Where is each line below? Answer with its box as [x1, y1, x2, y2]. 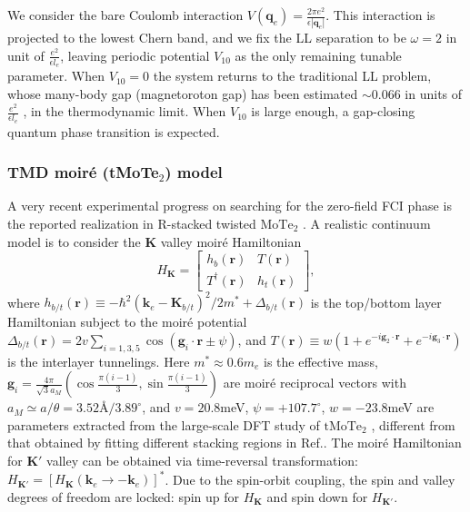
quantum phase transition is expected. [7, 122, 220, 141]
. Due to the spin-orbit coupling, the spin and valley [165, 469, 455, 488]
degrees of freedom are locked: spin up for [7, 487, 240, 506]
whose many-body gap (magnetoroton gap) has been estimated [7, 84, 358, 103]
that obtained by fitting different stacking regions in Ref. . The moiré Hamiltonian [7, 433, 462, 452]
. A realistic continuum [303, 213, 431, 232]
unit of [7, 45, 45, 64]
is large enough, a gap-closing [251, 102, 415, 121]
